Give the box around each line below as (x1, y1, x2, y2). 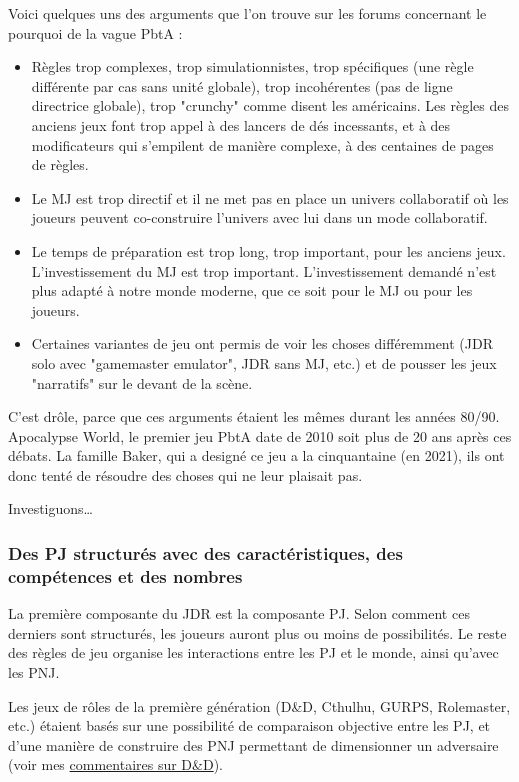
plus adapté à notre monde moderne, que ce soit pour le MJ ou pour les (31, 280, 473, 301)
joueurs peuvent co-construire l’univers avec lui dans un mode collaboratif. (31, 207, 488, 228)
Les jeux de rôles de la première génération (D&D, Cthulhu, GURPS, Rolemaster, (8, 695, 511, 716)
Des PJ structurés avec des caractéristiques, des (8, 540, 403, 565)
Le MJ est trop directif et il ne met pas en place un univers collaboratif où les (31, 187, 509, 208)
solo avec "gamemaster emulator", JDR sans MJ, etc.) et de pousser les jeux (31, 352, 497, 373)
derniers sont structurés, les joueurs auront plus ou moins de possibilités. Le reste (8, 622, 507, 643)
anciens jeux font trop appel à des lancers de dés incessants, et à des (31, 114, 451, 135)
